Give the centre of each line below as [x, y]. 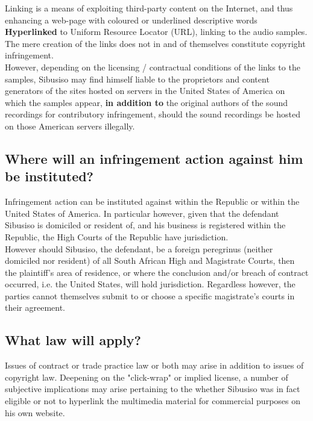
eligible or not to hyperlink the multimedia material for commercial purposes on [153, 401]
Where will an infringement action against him [154, 158]
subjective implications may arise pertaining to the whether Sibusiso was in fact [153, 389]
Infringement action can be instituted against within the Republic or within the [152, 201]
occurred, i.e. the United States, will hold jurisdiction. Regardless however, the [150, 284]
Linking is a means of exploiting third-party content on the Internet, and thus [149, 8]
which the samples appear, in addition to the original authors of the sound [146, 102]
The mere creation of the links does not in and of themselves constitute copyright [155, 43]
